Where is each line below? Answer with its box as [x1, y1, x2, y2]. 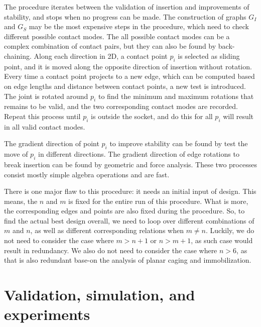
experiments [4, 304, 90, 324]
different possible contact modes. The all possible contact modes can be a [4, 31, 230, 41]
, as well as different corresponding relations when [30, 225, 184, 236]
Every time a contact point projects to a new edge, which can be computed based [4, 71, 255, 81]
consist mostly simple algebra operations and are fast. [4, 169, 170, 179]
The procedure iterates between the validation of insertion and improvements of [4, 2, 249, 12]
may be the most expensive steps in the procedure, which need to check [29, 21, 249, 32]
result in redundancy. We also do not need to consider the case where [4, 245, 217, 255]
